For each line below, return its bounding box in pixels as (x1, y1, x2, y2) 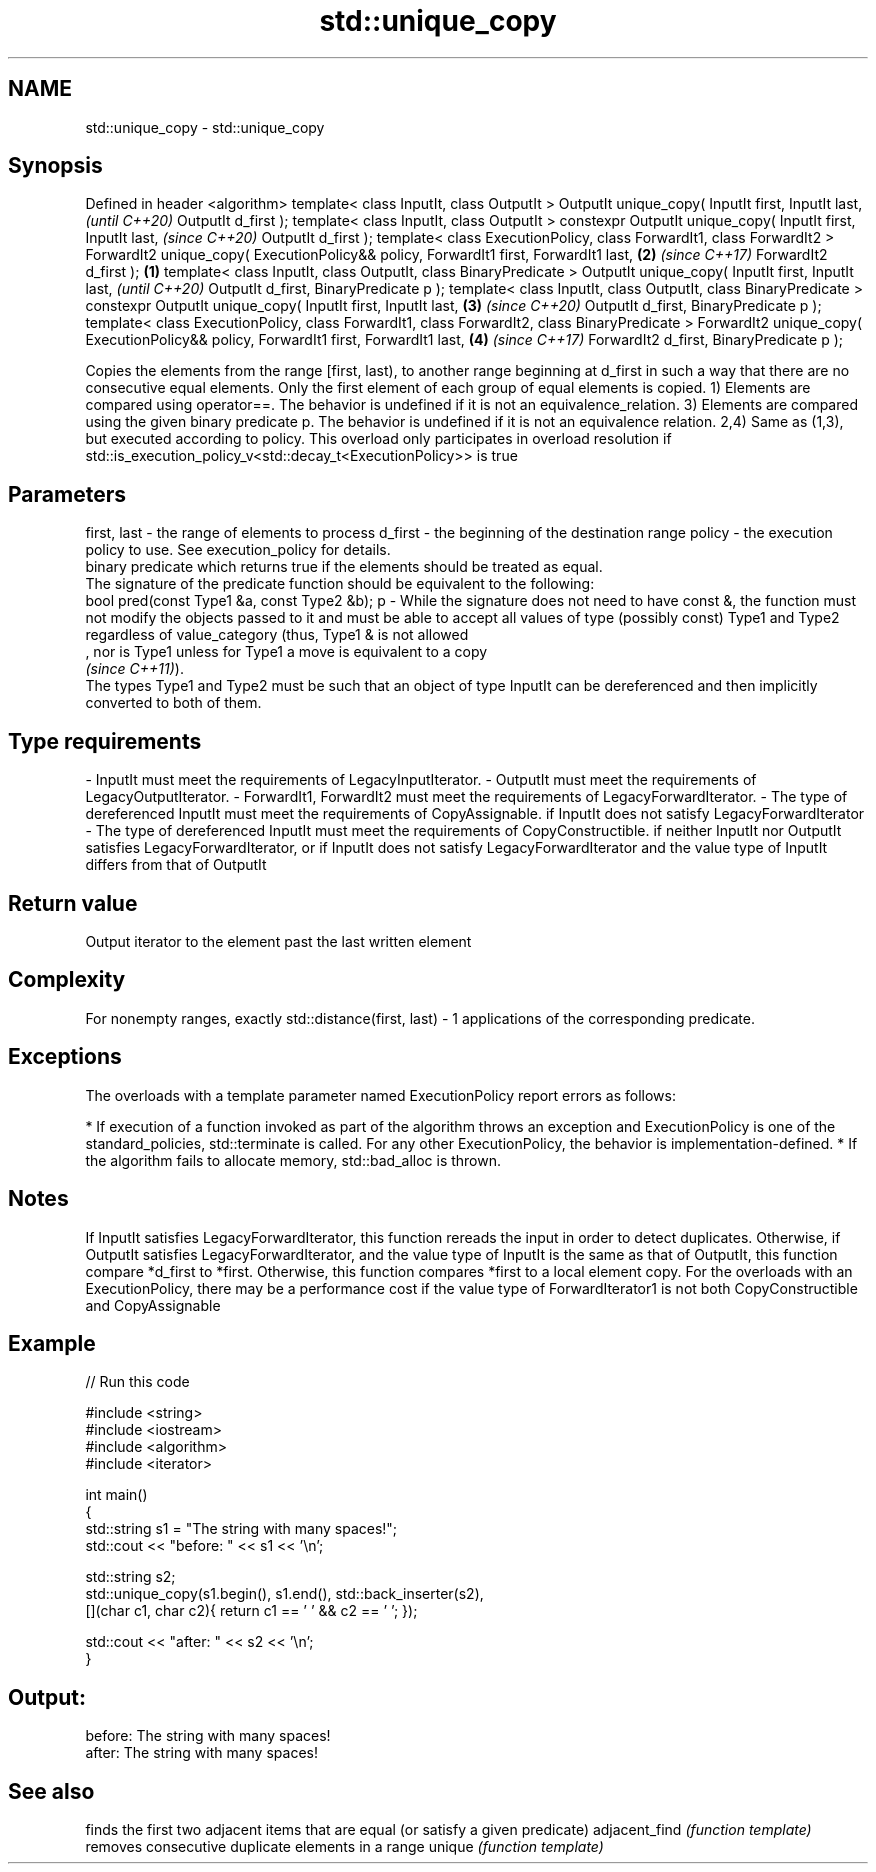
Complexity (8, 967, 126, 993)
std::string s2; (85, 1568, 176, 1586)
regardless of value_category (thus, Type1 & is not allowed (85, 626, 469, 644)
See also (8, 1778, 95, 1804)
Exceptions (8, 1044, 122, 1070)
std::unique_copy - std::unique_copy (85, 118, 325, 136)
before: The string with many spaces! (85, 1727, 331, 1745)
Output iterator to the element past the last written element (85, 932, 472, 950)
